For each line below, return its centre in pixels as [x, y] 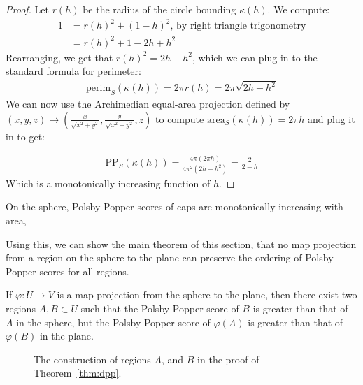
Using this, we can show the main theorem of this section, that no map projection [181, 244]
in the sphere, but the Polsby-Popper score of [113, 322]
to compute [180, 118]
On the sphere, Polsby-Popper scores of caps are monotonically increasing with [175, 206]
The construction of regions [92, 359]
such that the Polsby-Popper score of [160, 308]
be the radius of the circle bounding [159, 9]
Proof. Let [27, 9]
